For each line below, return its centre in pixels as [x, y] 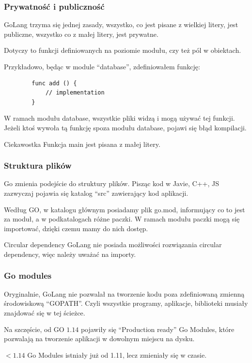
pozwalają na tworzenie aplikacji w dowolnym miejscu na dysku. [99, 339]
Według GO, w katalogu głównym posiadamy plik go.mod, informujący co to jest [125, 209]
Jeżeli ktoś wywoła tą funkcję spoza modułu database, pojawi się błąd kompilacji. [125, 127]
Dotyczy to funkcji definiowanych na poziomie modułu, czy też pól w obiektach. [123, 50]
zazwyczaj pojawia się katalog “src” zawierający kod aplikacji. [96, 193]
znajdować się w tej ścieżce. [45, 312]
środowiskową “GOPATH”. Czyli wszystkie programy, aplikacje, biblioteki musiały [126, 303]
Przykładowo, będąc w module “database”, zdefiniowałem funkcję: [102, 66]
